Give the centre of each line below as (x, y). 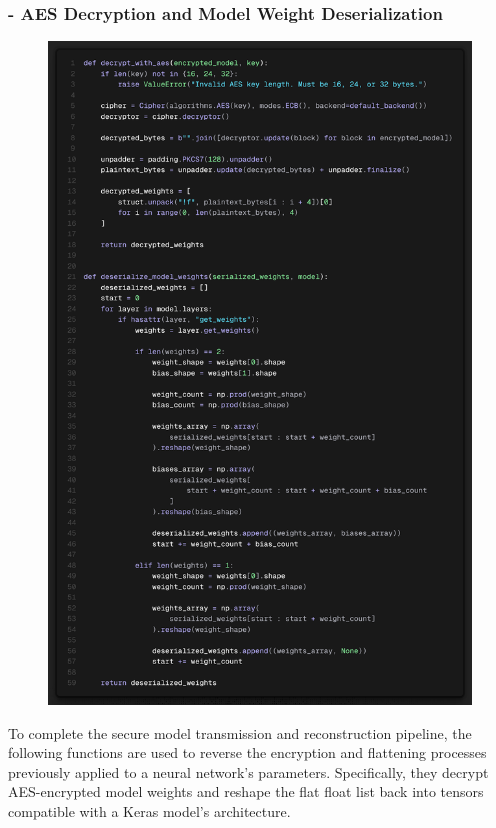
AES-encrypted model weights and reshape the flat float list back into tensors (246, 791)
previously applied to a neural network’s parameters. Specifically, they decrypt (248, 771)
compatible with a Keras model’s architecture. (149, 811)
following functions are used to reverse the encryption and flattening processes (247, 752)
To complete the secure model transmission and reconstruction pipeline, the (240, 732)
